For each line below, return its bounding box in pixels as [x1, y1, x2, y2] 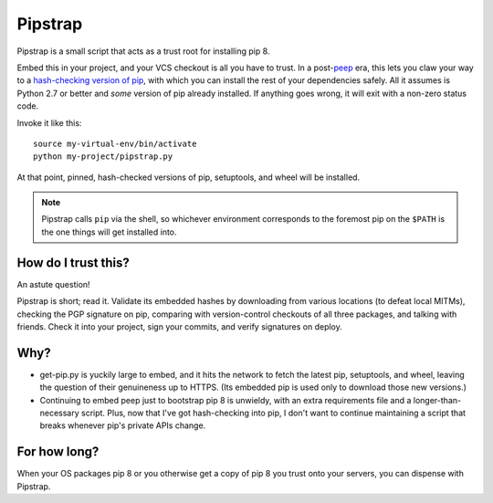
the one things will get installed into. [41, 226, 177, 237]
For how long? [16, 444, 100, 460]
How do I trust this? [16, 255, 130, 270]
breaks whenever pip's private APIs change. [39, 420, 206, 431]
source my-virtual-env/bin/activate [33, 138, 197, 149]
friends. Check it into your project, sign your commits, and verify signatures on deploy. [16, 320, 342, 332]
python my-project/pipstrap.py [33, 152, 173, 162]
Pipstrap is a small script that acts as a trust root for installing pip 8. [16, 46, 270, 57]
